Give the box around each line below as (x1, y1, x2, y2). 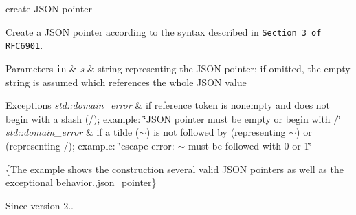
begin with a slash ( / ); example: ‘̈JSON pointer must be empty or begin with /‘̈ (5, 111, 342, 125)
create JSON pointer (5, 1, 92, 15)
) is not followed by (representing (146, 125, 286, 139)
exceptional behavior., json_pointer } (5, 175, 157, 190)
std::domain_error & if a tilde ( (5, 125, 140, 139)
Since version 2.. (5, 198, 74, 212)
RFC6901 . (5, 38, 43, 52)
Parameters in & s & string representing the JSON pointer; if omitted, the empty (5, 61, 351, 75)
